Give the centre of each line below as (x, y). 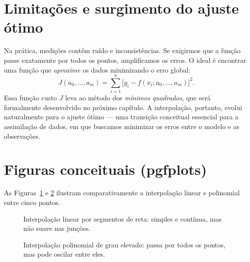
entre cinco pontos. (32, 202)
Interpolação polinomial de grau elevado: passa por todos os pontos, (125, 244)
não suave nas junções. (57, 228)
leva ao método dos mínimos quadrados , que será (138, 98)
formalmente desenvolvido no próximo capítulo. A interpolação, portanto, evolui (123, 107)
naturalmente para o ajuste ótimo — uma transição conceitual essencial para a (121, 117)
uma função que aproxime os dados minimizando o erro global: (97, 69)
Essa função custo (30, 98)
